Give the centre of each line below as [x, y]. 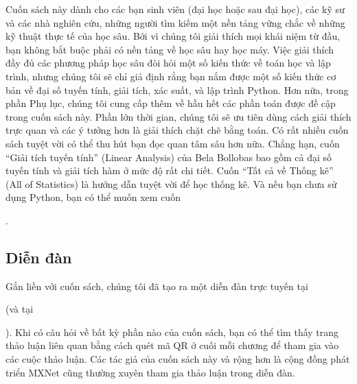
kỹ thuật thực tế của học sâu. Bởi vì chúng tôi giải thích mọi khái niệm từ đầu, [173, 36]
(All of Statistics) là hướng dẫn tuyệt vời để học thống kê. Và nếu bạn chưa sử [171, 183]
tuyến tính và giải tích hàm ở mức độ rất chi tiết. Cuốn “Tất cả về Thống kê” [170, 170]
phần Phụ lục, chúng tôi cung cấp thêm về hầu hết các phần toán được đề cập [171, 103]
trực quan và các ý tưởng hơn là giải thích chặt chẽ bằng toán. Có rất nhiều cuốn [177, 130]
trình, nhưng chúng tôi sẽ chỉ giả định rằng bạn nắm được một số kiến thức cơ [171, 76]
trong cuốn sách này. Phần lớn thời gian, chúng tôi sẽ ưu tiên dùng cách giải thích [178, 116]
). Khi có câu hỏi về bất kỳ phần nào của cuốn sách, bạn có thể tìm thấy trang [172, 332]
